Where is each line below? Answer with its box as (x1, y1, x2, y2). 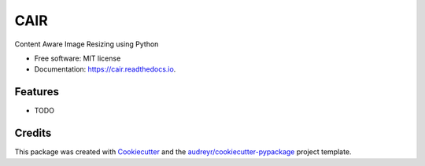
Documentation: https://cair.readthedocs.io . (34, 65, 176, 74)
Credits (14, 127, 52, 140)
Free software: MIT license (34, 53, 121, 63)
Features (14, 85, 59, 98)
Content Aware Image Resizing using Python (14, 39, 159, 49)
